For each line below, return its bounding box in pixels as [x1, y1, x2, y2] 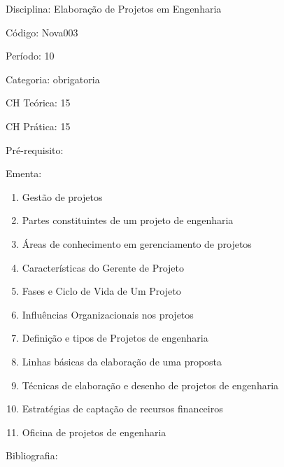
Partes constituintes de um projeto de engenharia [22, 213, 234, 228]
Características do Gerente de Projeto [22, 260, 184, 274]
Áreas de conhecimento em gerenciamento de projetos [22, 236, 252, 251]
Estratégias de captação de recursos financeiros [22, 401, 223, 416]
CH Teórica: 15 [6, 95, 71, 110]
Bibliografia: [6, 448, 58, 463]
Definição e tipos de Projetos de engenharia [22, 330, 208, 345]
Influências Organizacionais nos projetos [22, 307, 194, 321]
